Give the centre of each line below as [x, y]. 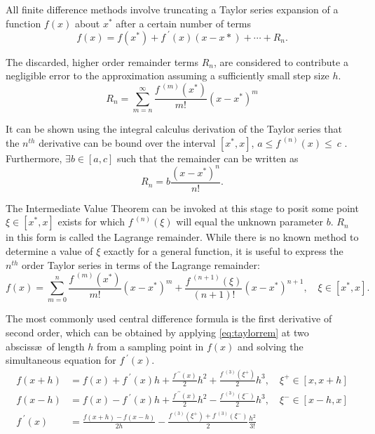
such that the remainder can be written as [208, 158]
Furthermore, [34, 158]
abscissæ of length [45, 346]
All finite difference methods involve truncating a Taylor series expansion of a [172, 9]
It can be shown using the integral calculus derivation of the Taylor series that [174, 129]
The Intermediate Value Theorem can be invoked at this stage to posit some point [182, 208]
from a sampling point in [150, 346]
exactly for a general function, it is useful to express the [223, 251]
